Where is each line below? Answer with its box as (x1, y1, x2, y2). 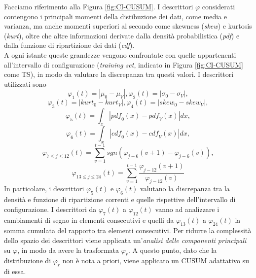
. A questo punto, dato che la (128, 244, 217, 255)
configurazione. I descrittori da (4, 204, 97, 214)
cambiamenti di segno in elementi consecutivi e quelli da (4, 214, 174, 225)
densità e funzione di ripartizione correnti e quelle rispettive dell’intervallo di (4, 194, 236, 205)
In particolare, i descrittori (4, 183, 84, 194)
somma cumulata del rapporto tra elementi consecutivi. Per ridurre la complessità (4, 225, 252, 236)
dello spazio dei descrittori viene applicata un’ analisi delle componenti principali (4, 235, 247, 245)
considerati (202, 1, 235, 11)
